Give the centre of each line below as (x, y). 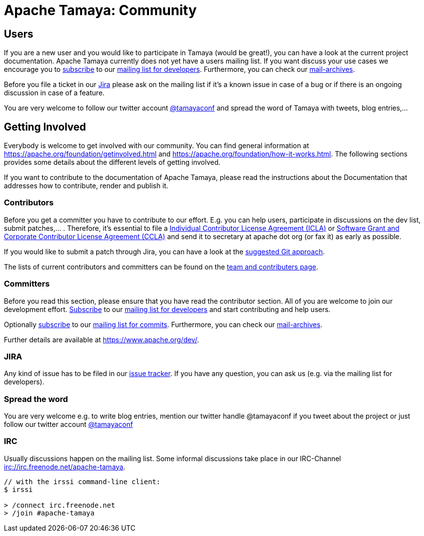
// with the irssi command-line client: (82, 481)
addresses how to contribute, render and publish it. (86, 186)
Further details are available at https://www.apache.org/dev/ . (102, 339)
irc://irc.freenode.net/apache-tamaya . (65, 467)
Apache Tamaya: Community (100, 10)
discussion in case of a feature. (54, 93)
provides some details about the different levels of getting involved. (112, 162)
